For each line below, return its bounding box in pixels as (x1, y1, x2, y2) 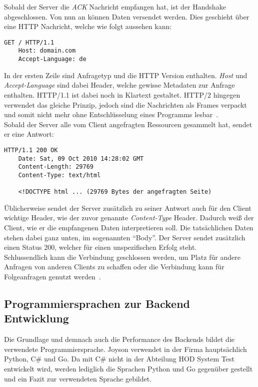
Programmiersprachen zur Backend (4, 295, 190, 311)
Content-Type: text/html (18, 171, 101, 179)
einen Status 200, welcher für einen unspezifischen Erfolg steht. (4, 242, 197, 252)
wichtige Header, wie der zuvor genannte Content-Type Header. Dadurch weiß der (4, 212, 254, 223)
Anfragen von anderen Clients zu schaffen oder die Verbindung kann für (4, 261, 224, 272)
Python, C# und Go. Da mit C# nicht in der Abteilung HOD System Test (4, 353, 234, 364)
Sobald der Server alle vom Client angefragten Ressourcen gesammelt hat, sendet (4, 119, 252, 129)
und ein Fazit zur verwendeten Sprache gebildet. (4, 373, 152, 383)
